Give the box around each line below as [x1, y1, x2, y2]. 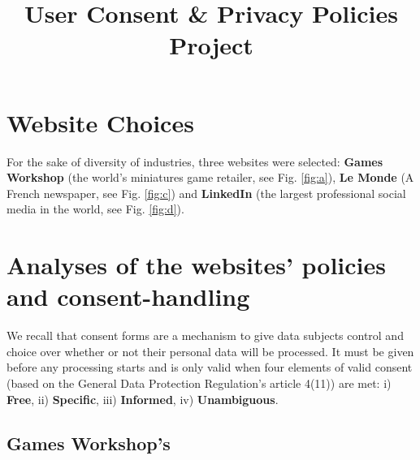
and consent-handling [6, 280, 250, 313]
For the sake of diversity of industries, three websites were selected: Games [6, 153, 383, 170]
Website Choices [6, 105, 194, 139]
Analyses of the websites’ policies [6, 248, 387, 282]
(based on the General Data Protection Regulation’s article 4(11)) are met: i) [6, 374, 392, 391]
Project [169, 28, 253, 62]
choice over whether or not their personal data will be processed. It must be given [6, 342, 414, 359]
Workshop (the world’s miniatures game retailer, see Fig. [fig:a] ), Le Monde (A [6, 169, 414, 186]
